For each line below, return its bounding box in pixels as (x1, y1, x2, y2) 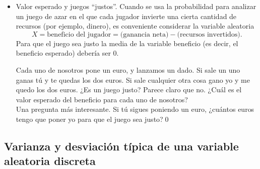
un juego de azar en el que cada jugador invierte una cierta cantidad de (16, 11, 237, 21)
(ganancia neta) (120, 31, 169, 38)
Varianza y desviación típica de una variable (4, 138, 239, 153)
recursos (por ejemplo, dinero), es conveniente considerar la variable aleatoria (16, 21, 254, 31)
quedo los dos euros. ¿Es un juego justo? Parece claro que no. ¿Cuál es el (16, 84, 242, 95)
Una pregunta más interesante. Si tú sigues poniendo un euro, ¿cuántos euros (16, 104, 254, 114)
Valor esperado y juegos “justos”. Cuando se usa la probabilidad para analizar (16, 1, 256, 11)
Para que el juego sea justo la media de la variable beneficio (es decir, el (16, 38, 238, 48)
